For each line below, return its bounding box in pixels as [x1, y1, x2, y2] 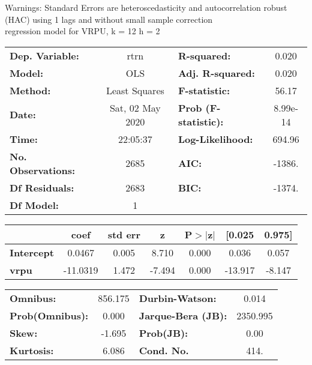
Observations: [10, 163, 76, 177]
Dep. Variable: [10, 48, 79, 62]
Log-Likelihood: [178, 131, 253, 146]
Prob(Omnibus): [10, 308, 89, 322]
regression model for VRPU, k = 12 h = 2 [5, 25, 160, 37]
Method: [10, 83, 51, 97]
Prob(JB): [139, 325, 188, 340]
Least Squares [106, 83, 164, 97]
